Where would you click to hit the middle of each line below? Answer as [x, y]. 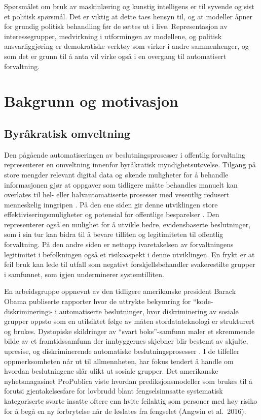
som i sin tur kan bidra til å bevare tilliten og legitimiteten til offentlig [114, 234]
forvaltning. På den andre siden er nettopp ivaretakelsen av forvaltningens [119, 244]
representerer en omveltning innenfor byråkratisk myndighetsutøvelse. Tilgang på [130, 164]
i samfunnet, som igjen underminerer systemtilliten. [84, 274]
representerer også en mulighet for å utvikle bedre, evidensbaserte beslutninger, [127, 224]
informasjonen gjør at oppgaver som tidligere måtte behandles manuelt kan [121, 184]
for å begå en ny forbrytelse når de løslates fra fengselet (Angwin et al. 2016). [125, 411]
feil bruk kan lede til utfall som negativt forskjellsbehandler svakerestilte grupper [130, 264]
